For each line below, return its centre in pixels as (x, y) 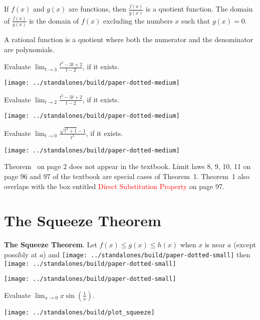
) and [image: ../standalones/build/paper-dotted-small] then (147, 254)
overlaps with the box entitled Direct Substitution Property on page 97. (114, 186)
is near (215, 245)
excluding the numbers (138, 20)
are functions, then (97, 9)
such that (196, 20)
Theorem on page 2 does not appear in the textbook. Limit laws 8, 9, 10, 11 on (127, 166)
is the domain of (54, 20)
